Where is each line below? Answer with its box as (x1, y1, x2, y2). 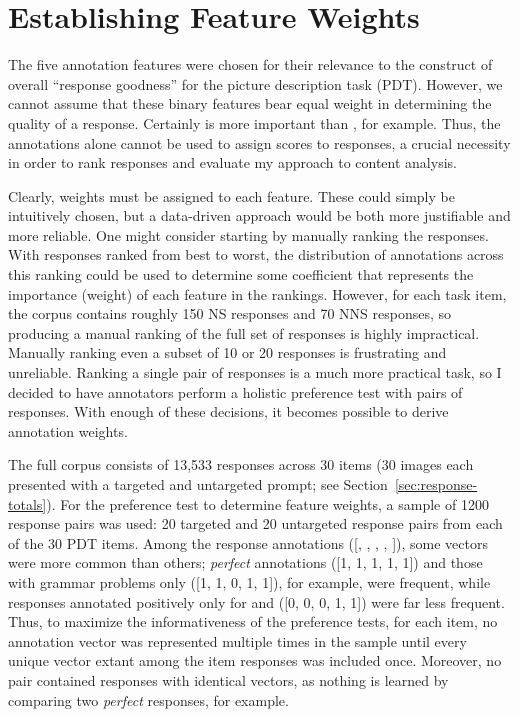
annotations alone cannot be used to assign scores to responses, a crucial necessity (8, 132, 511, 153)
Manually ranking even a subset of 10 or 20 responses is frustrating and (8, 342, 447, 363)
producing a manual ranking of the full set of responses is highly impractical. (8, 322, 480, 343)
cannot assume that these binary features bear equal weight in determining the (8, 93, 492, 114)
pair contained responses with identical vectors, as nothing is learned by (8, 669, 449, 690)
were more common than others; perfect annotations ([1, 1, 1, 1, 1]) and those (8, 552, 483, 573)
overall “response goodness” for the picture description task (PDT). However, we (8, 73, 503, 94)
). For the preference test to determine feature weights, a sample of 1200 (46, 493, 489, 514)
